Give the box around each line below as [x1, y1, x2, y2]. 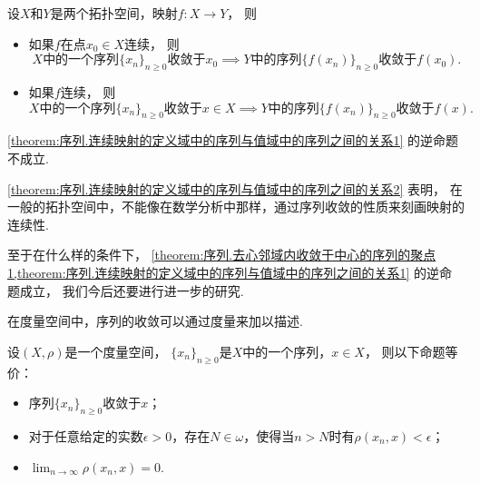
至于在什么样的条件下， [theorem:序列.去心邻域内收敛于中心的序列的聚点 [7, 245, 436, 264]
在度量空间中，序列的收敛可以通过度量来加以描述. [7, 311, 303, 330]
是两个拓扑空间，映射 [50, 4, 178, 22]
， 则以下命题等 [364, 341, 458, 360]
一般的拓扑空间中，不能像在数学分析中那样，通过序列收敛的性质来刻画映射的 [7, 197, 465, 216]
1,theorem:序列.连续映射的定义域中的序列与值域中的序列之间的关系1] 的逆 [7, 262, 440, 281]
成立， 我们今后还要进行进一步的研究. [19, 281, 244, 300]
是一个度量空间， [64, 341, 167, 360]
